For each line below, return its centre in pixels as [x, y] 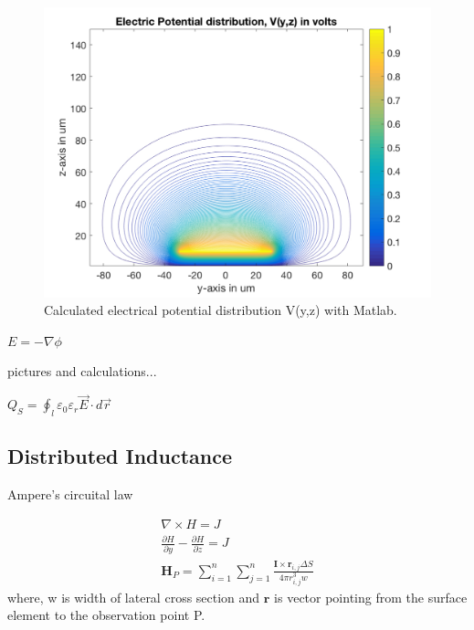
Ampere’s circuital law [70, 494]
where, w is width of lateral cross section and [134, 597]
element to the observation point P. [106, 615]
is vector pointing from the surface [371, 597]
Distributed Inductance [120, 456]
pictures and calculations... [82, 371]
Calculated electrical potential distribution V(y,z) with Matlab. [221, 310]
